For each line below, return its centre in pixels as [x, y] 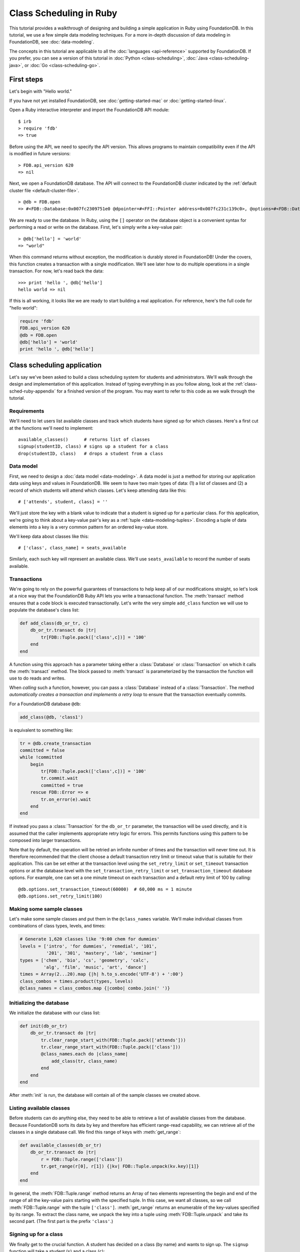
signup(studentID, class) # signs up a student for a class [93, 446]
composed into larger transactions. [45, 840]
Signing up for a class [36, 1234]
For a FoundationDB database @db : [45, 704]
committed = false [42, 750]
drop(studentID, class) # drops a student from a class [91, 453]
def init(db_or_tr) [43, 1026]
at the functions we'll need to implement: [51, 428]
